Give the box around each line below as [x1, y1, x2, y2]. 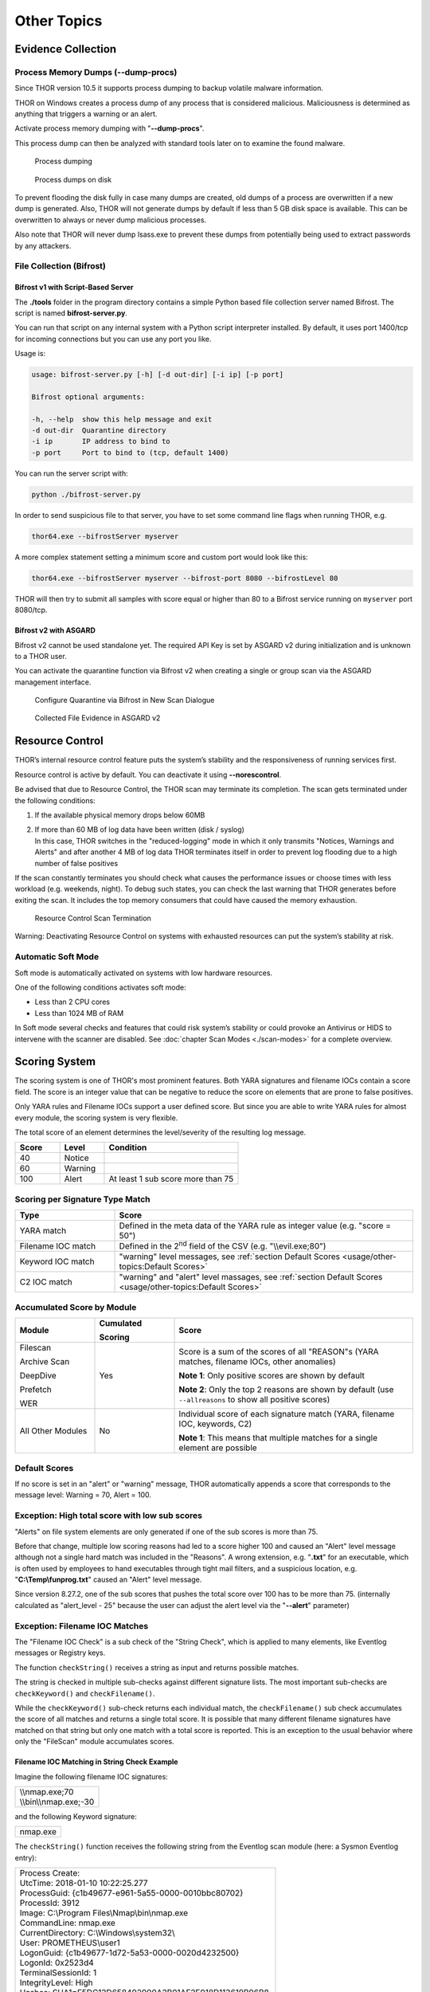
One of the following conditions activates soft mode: [14, 982, 186, 992]
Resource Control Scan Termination [34, 913, 151, 923]
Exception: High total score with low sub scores [14, 1510, 203, 1521]
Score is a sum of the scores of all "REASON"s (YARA [178, 1347, 379, 1358]
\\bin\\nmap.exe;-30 [19, 1796, 95, 1807]
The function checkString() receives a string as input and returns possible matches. [14, 1662, 299, 1672]
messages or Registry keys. [14, 1648, 106, 1657]
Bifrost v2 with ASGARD [14, 625, 96, 635]
